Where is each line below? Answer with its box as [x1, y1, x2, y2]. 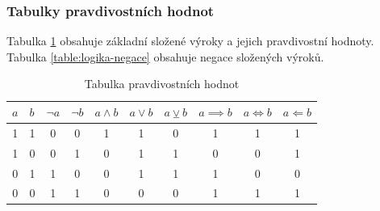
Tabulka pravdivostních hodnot [84, 75, 240, 92]
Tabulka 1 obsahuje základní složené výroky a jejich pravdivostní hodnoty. [6, 32, 374, 49]
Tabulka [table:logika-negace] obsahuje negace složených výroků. [6, 48, 324, 65]
